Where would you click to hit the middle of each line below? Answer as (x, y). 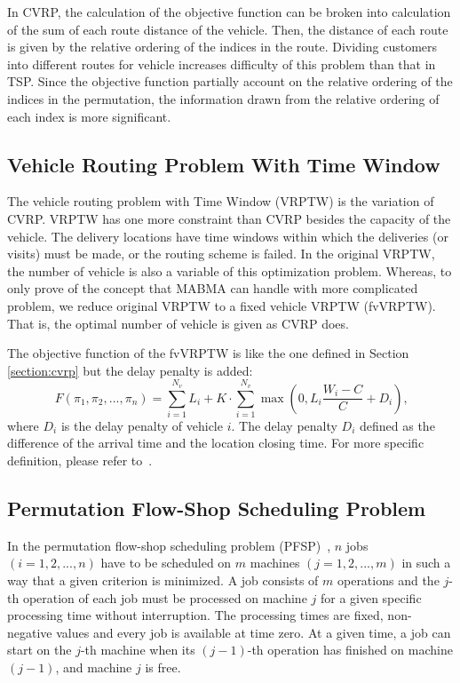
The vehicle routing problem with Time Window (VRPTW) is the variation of (221, 201)
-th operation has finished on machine (350, 650)
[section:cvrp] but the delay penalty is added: (130, 370)
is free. (163, 667)
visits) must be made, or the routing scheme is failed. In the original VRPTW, (221, 254)
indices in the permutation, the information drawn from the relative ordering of (223, 98)
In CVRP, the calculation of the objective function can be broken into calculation (229, 12)
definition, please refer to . (80, 461)
